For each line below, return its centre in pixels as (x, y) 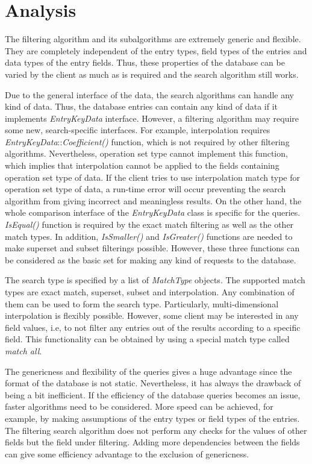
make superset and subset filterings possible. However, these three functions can (152, 248)
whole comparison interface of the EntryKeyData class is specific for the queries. (153, 212)
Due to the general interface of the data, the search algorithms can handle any (149, 94)
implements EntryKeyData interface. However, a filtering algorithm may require (152, 118)
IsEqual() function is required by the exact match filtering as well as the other (149, 224)
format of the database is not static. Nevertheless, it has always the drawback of (153, 383)
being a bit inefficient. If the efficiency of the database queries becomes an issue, (153, 394)
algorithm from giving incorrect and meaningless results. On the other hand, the (153, 200)
